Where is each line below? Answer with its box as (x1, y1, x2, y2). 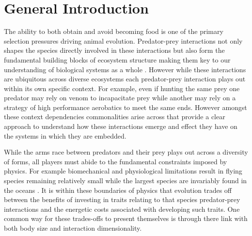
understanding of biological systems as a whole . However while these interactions (4, 64, 246, 74)
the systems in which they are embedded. (4, 130, 126, 141)
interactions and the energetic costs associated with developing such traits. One (4, 204, 240, 214)
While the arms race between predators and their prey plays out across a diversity (4, 147, 248, 157)
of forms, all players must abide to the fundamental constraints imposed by (4, 156, 227, 166)
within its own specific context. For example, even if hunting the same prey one (4, 83, 240, 93)
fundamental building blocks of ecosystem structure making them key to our (4, 54, 231, 64)
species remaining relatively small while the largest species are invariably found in (4, 175, 247, 186)
